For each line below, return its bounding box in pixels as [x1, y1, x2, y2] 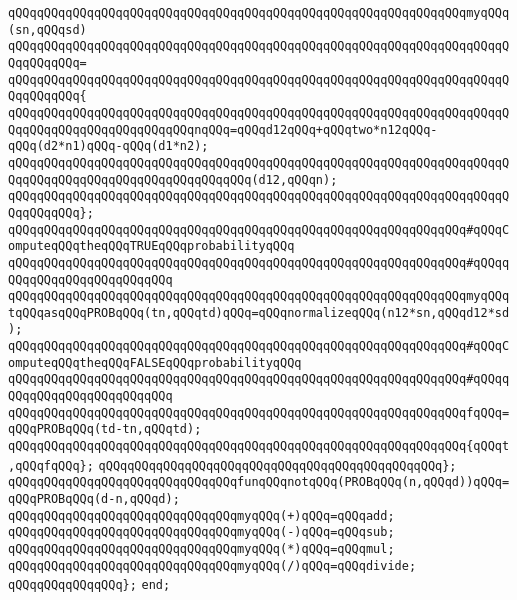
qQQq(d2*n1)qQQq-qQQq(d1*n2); [8, 139, 209, 154]
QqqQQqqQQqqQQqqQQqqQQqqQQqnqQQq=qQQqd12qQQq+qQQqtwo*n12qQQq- [8, 122, 438, 137]
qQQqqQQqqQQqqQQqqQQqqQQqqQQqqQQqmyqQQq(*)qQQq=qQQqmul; [8, 542, 395, 556]
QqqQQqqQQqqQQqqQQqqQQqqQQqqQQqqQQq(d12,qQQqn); [8, 172, 338, 187]
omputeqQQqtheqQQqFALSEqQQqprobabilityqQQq [8, 355, 302, 370]
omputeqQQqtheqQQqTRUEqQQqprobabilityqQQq [8, 239, 295, 254]
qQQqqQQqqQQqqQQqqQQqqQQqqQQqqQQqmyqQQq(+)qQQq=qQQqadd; [8, 508, 395, 523]
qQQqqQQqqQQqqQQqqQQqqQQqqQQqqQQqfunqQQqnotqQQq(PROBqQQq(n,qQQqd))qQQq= [8, 475, 510, 490]
